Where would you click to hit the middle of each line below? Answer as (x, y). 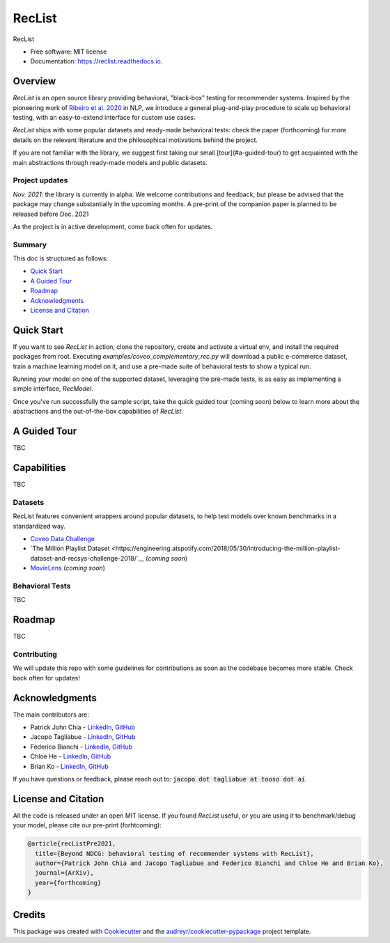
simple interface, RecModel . (53, 389)
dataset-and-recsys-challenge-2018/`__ (87, 558)
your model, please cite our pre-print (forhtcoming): (87, 825)
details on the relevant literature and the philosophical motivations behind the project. (135, 140)
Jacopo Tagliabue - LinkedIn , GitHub (83, 737)
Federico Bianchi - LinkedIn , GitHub (81, 747)
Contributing (35, 654)
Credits (29, 915)
